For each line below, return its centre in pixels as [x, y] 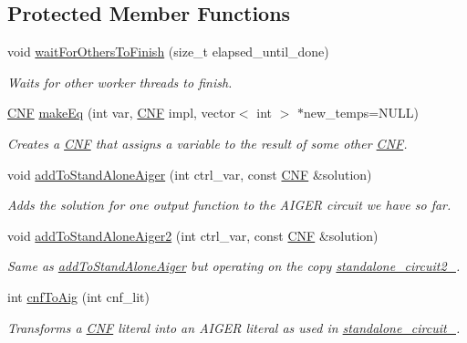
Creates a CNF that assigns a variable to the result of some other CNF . [208, 143]
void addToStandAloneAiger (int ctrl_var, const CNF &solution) [190, 174]
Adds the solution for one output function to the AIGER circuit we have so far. [229, 205]
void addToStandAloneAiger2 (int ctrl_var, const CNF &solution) [193, 235]
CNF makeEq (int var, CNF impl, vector [121, 113]
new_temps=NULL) [362, 113]
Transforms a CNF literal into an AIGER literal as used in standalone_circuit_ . [234, 327]
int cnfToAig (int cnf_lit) [78, 296]
